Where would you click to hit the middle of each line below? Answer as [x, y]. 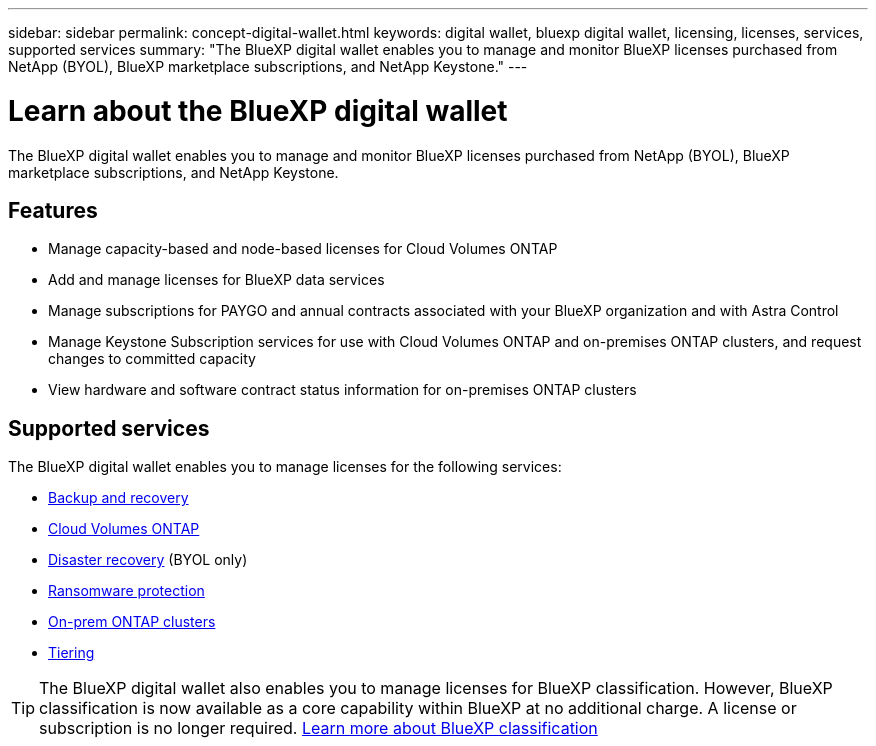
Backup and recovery [118, 498]
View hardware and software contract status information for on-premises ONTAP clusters [342, 390]
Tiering [71, 653]
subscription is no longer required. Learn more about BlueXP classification [318, 728]
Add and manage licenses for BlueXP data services [216, 280]
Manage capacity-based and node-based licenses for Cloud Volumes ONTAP [303, 249]
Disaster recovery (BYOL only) [148, 560]
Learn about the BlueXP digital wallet [258, 110]
